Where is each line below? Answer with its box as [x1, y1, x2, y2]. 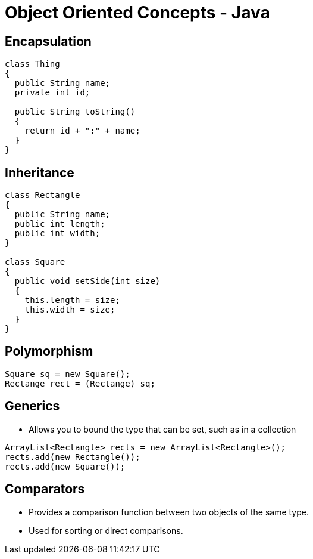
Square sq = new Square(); [5, 369, 130, 379]
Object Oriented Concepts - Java [5, 2, 270, 23]
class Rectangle [5, 190, 80, 200]
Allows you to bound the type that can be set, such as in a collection [29, 424, 296, 434]
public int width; [14, 228, 101, 239]
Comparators [5, 481, 85, 497]
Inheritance [5, 165, 74, 180]
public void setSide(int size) [14, 276, 161, 286]
